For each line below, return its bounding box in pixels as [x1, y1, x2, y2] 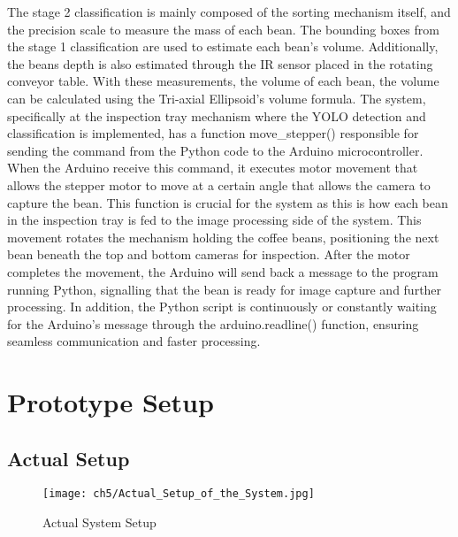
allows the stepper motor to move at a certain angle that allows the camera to [7, 175, 431, 194]
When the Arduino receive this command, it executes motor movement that [7, 158, 418, 177]
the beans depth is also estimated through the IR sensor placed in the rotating [7, 54, 433, 73]
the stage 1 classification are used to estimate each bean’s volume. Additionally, [7, 37, 439, 56]
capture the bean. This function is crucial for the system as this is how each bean [7, 193, 448, 211]
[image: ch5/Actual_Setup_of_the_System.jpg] [42, 487, 315, 501]
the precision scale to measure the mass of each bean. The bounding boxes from [7, 19, 439, 38]
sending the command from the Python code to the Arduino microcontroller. [7, 141, 424, 159]
